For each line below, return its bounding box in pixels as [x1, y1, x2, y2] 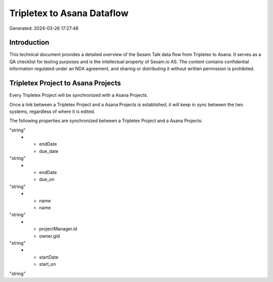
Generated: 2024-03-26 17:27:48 [9, 25, 79, 31]
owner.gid [39, 233, 60, 239]
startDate [39, 254, 59, 260]
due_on [39, 177, 55, 183]
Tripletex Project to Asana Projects [9, 79, 121, 88]
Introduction [9, 38, 50, 47]
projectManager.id [39, 226, 77, 232]
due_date [39, 148, 59, 154]
